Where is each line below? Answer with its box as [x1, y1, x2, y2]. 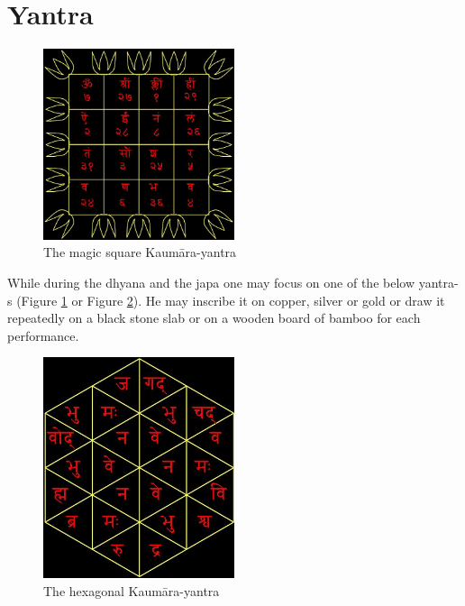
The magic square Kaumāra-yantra [43, 243, 237, 262]
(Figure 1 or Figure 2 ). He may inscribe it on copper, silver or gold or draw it [16, 290, 445, 309]
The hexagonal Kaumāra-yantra [43, 581, 220, 600]
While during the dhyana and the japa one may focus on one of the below [7, 272, 415, 291]
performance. [7, 326, 79, 344]
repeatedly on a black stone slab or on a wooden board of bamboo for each [7, 308, 421, 327]
